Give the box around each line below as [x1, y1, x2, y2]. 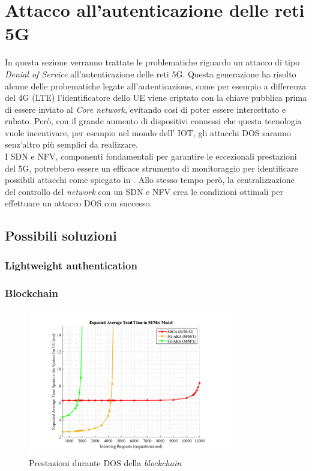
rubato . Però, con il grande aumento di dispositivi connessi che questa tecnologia [5, 115, 302, 127]
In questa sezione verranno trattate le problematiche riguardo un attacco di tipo [5, 56, 300, 68]
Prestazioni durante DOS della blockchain [29, 456, 182, 469]
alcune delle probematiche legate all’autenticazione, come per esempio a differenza [5, 79, 307, 92]
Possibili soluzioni [5, 226, 117, 245]
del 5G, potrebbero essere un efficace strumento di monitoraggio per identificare [5, 161, 298, 174]
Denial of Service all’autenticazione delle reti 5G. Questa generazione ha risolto [5, 67, 296, 80]
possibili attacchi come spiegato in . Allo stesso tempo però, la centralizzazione [5, 173, 295, 186]
